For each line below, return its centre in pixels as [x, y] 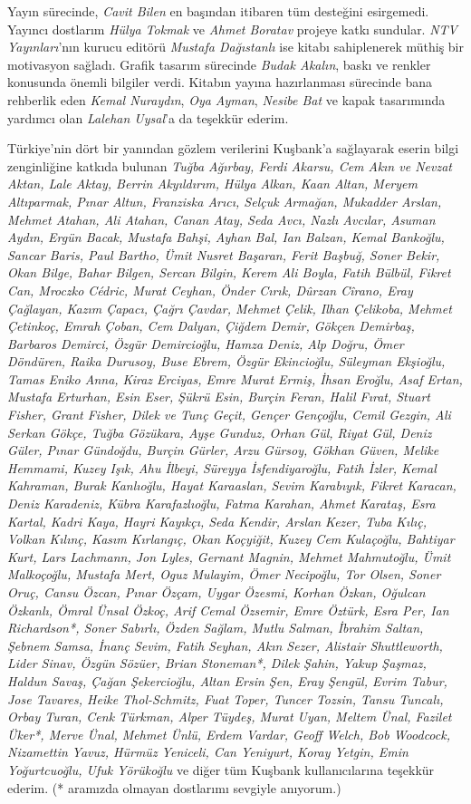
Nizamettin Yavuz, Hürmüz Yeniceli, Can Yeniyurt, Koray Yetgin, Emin [208, 752]
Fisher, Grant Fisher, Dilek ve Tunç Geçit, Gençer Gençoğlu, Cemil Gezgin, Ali [229, 415]
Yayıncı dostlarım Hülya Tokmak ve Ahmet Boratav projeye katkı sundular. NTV [232, 29]
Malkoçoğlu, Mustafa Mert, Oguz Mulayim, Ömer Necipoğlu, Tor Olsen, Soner [224, 574]
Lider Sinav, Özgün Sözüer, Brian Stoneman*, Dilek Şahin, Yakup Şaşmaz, [217, 663]
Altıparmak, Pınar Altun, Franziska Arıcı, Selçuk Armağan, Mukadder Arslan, [225, 201]
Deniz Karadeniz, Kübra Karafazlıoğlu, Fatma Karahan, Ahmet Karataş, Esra [221, 504]
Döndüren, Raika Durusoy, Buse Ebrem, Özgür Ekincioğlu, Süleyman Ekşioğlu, [226, 361]
